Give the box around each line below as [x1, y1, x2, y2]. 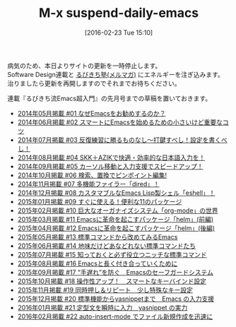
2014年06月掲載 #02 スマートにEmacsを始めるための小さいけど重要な [17, 118, 223, 126]
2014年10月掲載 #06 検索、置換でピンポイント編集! [17, 171, 167, 179]
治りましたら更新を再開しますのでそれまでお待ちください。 [7, 79, 181, 88]
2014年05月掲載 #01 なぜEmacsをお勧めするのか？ [17, 109, 166, 117]
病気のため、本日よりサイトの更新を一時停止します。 [7, 61, 162, 70]
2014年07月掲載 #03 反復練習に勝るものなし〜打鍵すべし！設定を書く [17, 136, 221, 144]
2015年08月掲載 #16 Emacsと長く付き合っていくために [17, 259, 178, 268]
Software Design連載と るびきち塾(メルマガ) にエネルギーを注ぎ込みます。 [7, 70, 224, 78]
